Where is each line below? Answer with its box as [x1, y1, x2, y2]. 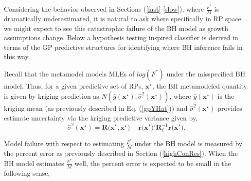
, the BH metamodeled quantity [152, 80, 248, 90]
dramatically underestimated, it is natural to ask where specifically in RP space [4, 13, 241, 23]
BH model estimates [4, 158, 64, 168]
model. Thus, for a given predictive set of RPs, [4, 80, 143, 90]
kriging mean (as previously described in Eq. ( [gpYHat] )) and [4, 103, 188, 113]
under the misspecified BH [166, 68, 246, 78]
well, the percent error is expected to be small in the [74, 158, 231, 168]
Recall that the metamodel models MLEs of [4, 68, 135, 78]
